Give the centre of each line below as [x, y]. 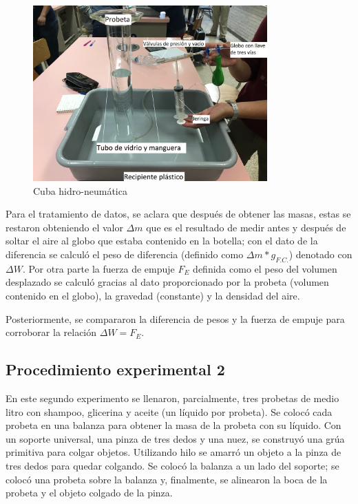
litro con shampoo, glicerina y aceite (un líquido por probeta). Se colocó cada [169, 411]
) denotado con [320, 254]
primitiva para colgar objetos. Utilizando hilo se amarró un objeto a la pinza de [173, 452]
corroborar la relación [51, 332]
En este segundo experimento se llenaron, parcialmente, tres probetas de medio [172, 398]
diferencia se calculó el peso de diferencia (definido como [125, 254]
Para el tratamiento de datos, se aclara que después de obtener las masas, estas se [178, 214]
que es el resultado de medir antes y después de [246, 227]
